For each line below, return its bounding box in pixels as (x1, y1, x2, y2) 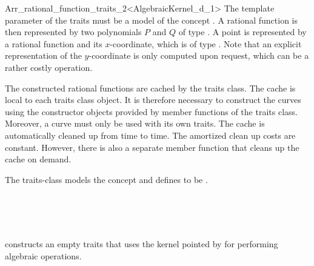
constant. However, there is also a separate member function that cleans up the (5, 141, 299, 153)
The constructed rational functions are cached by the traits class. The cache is (5, 81, 296, 94)
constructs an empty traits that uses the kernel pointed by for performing (5, 238, 278, 250)
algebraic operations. (5, 249, 82, 262)
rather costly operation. (5, 61, 93, 73)
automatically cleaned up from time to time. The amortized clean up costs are (5, 128, 296, 141)
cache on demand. (5, 153, 72, 165)
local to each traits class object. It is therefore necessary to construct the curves (5, 93, 301, 106)
